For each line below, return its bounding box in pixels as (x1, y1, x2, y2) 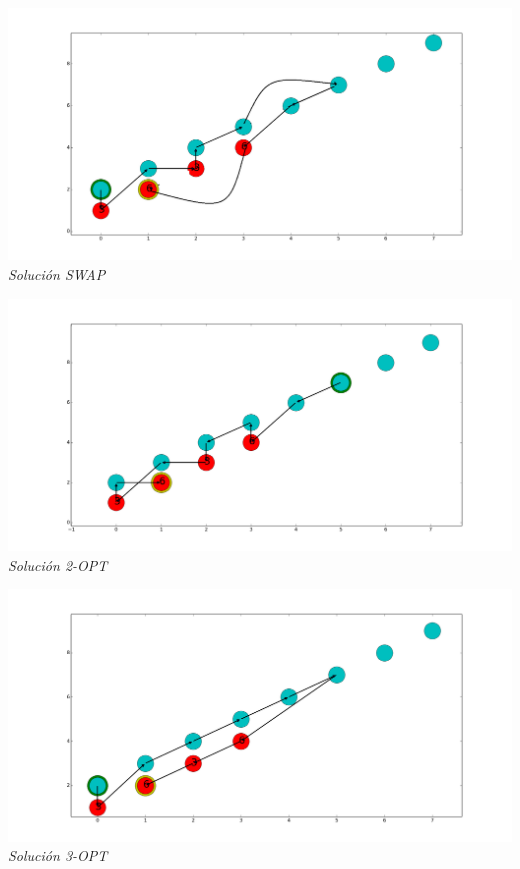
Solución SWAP (8, 264, 106, 285)
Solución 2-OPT (8, 554, 108, 575)
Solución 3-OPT (8, 845, 108, 866)
